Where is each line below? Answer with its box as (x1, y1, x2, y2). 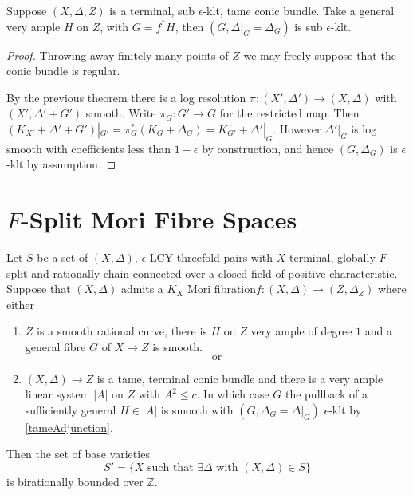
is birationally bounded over (6, 473, 144, 490)
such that (147, 462, 194, 474)
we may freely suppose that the (243, 46, 396, 63)
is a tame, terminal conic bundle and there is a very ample (96, 370, 383, 386)
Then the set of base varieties (6, 445, 150, 462)
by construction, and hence (202, 140, 334, 156)
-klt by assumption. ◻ (6, 156, 116, 172)
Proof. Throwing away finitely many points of (6, 46, 229, 63)
